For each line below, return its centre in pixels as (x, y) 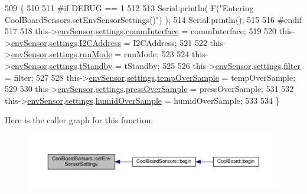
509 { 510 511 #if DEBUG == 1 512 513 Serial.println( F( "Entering (129, 8)
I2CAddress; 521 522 (170, 42)
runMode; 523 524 (156, 54)
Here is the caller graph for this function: (79, 120)
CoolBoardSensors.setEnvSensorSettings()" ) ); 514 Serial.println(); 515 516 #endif (153, 19)
